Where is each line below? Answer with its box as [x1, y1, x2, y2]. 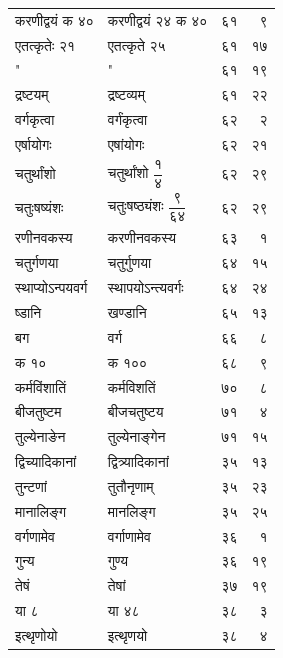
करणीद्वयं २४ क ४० [107, 9, 208, 30]
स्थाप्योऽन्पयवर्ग [15, 277, 88, 298]
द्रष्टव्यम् [107, 84, 145, 105]
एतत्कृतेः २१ [15, 34, 76, 55]
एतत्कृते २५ [107, 34, 166, 55]
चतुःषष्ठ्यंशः [107, 195, 164, 216]
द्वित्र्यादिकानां [107, 451, 169, 472]
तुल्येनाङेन [15, 426, 66, 447]
